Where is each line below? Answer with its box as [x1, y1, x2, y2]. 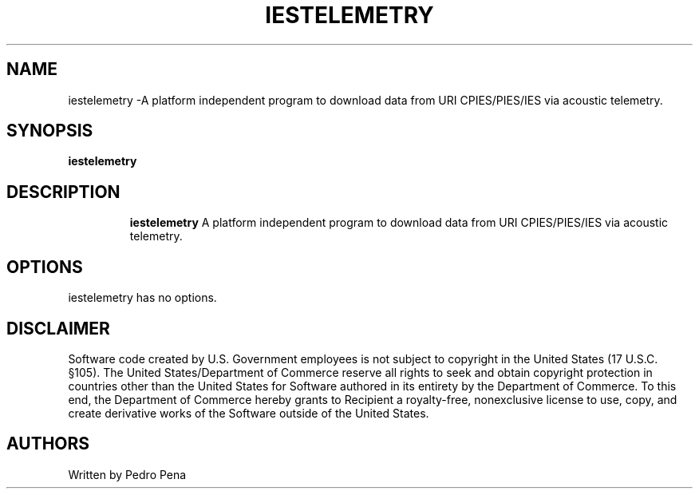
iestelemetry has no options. [68, 291, 217, 305]
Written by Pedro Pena [68, 467, 187, 481]
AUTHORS [6, 434, 90, 454]
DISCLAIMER [6, 318, 110, 339]
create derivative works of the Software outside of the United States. [68, 406, 429, 420]
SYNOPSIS [6, 121, 93, 141]
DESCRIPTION [6, 181, 120, 202]
